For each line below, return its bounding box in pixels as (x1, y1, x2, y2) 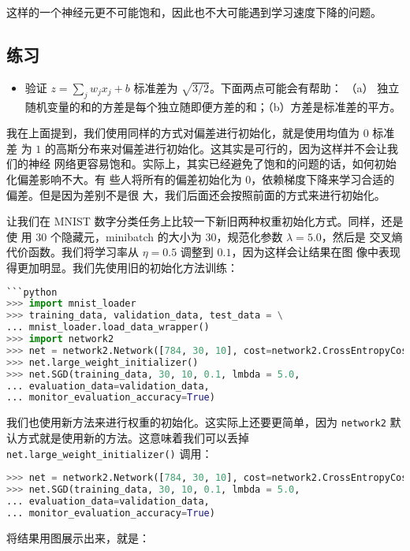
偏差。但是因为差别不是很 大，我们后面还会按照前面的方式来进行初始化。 (6, 186, 386, 203)
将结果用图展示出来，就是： (6, 529, 150, 545)
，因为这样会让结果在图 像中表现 (231, 244, 401, 260)
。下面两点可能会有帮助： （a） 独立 (209, 79, 400, 95)
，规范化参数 (216, 228, 283, 244)
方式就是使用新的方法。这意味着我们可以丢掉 (17, 429, 249, 445)
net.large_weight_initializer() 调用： (6, 445, 213, 461)
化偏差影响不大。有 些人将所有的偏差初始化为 (6, 170, 242, 187)
